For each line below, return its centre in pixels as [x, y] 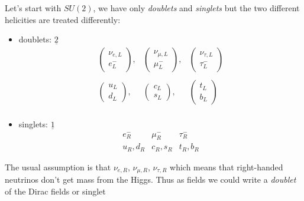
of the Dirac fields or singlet [55, 191]
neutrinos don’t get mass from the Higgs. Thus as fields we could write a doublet [151, 179]
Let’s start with [33, 8]
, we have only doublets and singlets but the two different [196, 8]
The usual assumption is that [58, 167]
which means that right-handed [227, 167]
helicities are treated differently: [63, 19]
